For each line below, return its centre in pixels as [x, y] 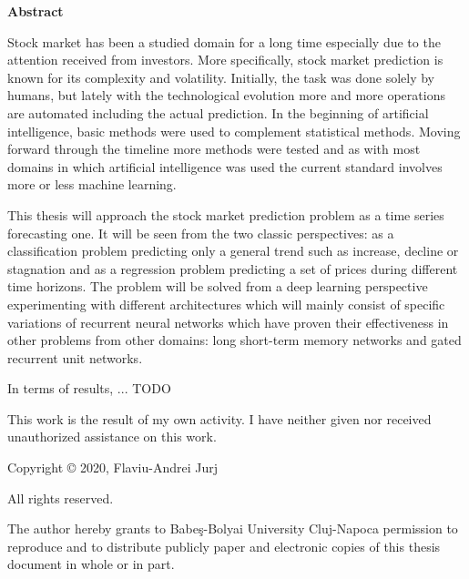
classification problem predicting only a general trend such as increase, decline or [233, 251]
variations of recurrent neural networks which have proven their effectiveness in [228, 322]
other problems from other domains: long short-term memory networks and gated [234, 340]
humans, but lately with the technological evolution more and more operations [226, 95]
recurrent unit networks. [75, 357]
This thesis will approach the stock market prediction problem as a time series [226, 214]
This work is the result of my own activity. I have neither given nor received [219, 418]
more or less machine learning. [92, 184]
